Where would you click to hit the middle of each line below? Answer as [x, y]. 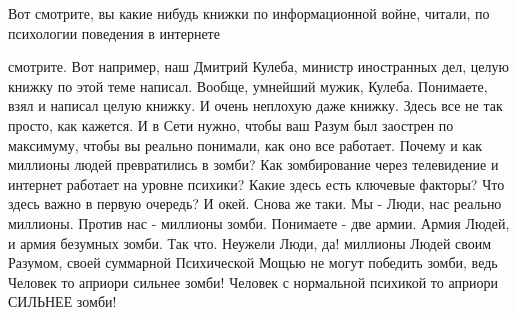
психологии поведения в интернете [114, 32]
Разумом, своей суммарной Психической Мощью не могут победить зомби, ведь [253, 262]
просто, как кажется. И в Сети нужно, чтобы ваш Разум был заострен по [231, 124]
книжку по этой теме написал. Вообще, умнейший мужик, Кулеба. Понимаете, [248, 85]
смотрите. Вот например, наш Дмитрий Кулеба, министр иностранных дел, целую [259, 66]
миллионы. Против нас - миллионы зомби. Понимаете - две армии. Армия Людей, [259, 222]
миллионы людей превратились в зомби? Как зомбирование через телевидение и [253, 164]
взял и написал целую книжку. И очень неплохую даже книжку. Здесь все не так [255, 105]
